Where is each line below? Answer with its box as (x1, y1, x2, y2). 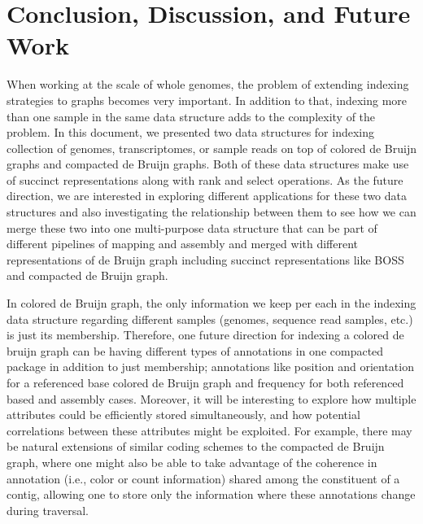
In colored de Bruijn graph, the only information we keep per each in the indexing (7, 295, 416, 312)
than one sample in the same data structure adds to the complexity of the (7, 107, 376, 124)
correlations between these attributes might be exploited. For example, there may (7, 421, 412, 439)
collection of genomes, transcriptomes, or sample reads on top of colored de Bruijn (7, 139, 417, 156)
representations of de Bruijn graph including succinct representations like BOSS (7, 251, 404, 268)
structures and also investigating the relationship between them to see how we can (7, 203, 416, 221)
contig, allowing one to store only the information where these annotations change (7, 486, 416, 503)
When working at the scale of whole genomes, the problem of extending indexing (7, 76, 409, 93)
